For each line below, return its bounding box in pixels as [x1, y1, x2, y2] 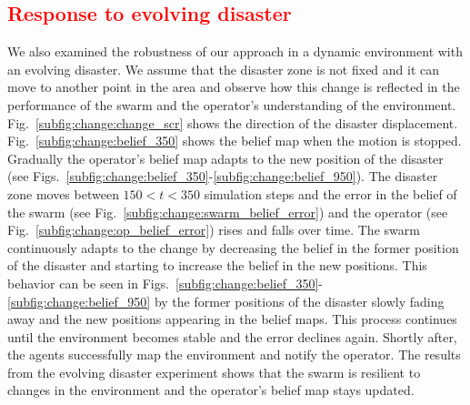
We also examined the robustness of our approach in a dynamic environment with [7, 42, 463, 61]
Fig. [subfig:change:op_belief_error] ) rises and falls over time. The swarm [7, 220, 420, 239]
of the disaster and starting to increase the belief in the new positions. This [7, 256, 427, 275]
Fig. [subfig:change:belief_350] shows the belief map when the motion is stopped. [7, 131, 462, 150]
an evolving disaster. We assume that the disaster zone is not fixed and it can [7, 59, 440, 78]
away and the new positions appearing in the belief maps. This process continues [7, 309, 457, 329]
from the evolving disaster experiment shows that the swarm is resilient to [7, 362, 421, 381]
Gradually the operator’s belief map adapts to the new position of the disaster [7, 148, 444, 167]
